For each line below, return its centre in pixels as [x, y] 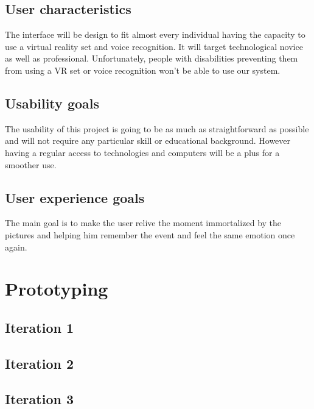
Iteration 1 [40, 327]
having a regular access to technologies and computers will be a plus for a [142, 152]
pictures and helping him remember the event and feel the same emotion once [150, 234]
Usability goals [52, 103]
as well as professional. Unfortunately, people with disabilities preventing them [152, 58]
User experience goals [75, 197]
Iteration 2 [40, 363]
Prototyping [57, 289]
